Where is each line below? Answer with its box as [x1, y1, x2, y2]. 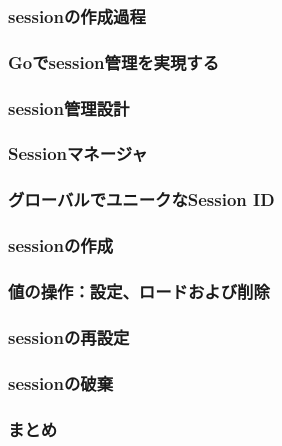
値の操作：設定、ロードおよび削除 [8, 278, 270, 303]
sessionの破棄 [8, 370, 114, 395]
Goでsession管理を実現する [8, 49, 220, 74]
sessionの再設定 [8, 324, 130, 349]
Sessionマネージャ [8, 141, 148, 166]
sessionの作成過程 [8, 3, 146, 28]
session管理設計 [8, 95, 130, 120]
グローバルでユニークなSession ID [8, 187, 275, 212]
